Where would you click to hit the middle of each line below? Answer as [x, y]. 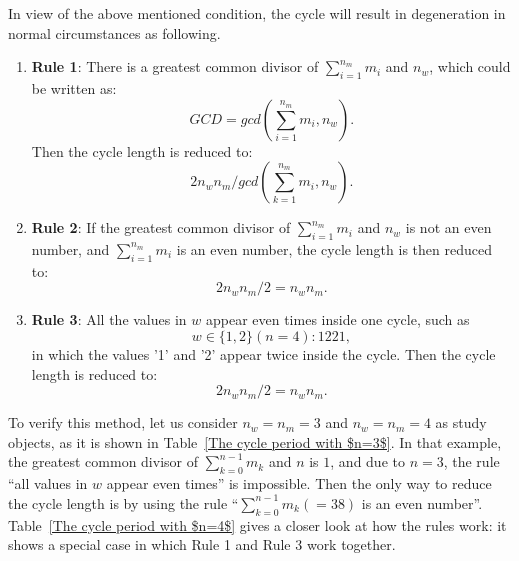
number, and [70, 248]
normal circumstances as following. [114, 32]
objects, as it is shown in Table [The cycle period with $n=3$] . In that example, [255, 441]
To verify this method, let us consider [123, 422]
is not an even [448, 227]
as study [461, 422]
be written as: [74, 87]
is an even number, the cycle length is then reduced [334, 248]
